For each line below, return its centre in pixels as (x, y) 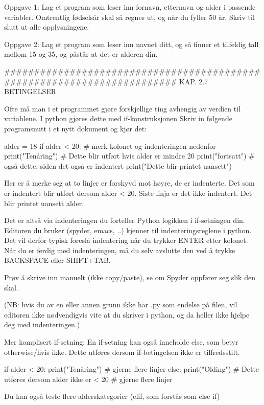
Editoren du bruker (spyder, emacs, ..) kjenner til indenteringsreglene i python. (128, 230)
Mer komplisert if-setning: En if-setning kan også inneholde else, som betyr (121, 342)
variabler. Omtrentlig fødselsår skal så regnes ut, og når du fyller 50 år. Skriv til (129, 17)
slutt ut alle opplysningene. (47, 27)
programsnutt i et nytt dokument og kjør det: (76, 128)
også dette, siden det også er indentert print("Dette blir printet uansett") (118, 165)
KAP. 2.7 (194, 81)
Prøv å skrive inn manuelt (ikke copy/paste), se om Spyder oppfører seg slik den (130, 277)
